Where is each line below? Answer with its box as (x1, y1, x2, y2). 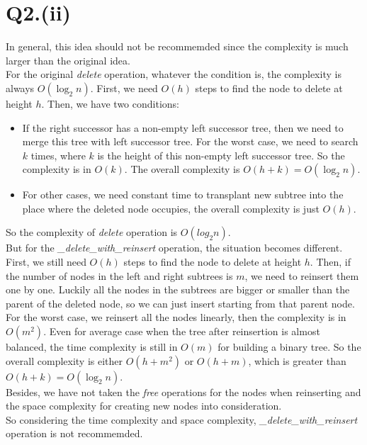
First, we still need (6, 254, 86, 269)
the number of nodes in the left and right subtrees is (6, 268, 233, 283)
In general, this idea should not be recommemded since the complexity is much (6, 39, 349, 54)
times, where (30, 147, 86, 162)
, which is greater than (248, 353, 346, 368)
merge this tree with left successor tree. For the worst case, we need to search (22, 134, 358, 149)
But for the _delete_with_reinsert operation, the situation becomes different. (6, 240, 343, 255)
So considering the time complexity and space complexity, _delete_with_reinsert (6, 412, 358, 427)
